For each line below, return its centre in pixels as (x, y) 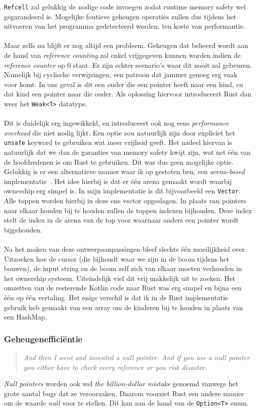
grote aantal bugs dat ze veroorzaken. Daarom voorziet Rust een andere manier (124, 393)
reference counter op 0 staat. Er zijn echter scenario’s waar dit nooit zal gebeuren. (128, 65)
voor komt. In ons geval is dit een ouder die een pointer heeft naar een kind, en (124, 84)
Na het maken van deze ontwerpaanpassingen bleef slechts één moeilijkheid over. (125, 249)
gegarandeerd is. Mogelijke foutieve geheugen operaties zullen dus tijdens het (120, 16)
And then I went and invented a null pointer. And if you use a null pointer (136, 357)
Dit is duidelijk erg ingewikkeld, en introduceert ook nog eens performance (116, 123)
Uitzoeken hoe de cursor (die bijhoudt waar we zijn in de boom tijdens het (117, 258)
